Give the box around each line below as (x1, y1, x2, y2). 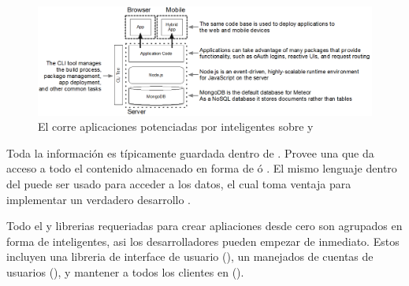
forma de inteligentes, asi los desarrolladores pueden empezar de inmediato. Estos (6, 232, 400, 249)
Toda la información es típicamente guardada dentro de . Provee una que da (6, 144, 374, 161)
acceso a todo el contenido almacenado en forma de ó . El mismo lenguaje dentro (6, 160, 397, 176)
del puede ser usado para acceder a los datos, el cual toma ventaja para (6, 176, 351, 192)
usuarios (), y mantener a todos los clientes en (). (6, 264, 244, 280)
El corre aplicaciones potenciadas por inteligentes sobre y (38, 118, 314, 135)
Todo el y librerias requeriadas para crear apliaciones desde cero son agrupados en (6, 217, 403, 234)
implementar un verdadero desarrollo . (6, 191, 191, 207)
